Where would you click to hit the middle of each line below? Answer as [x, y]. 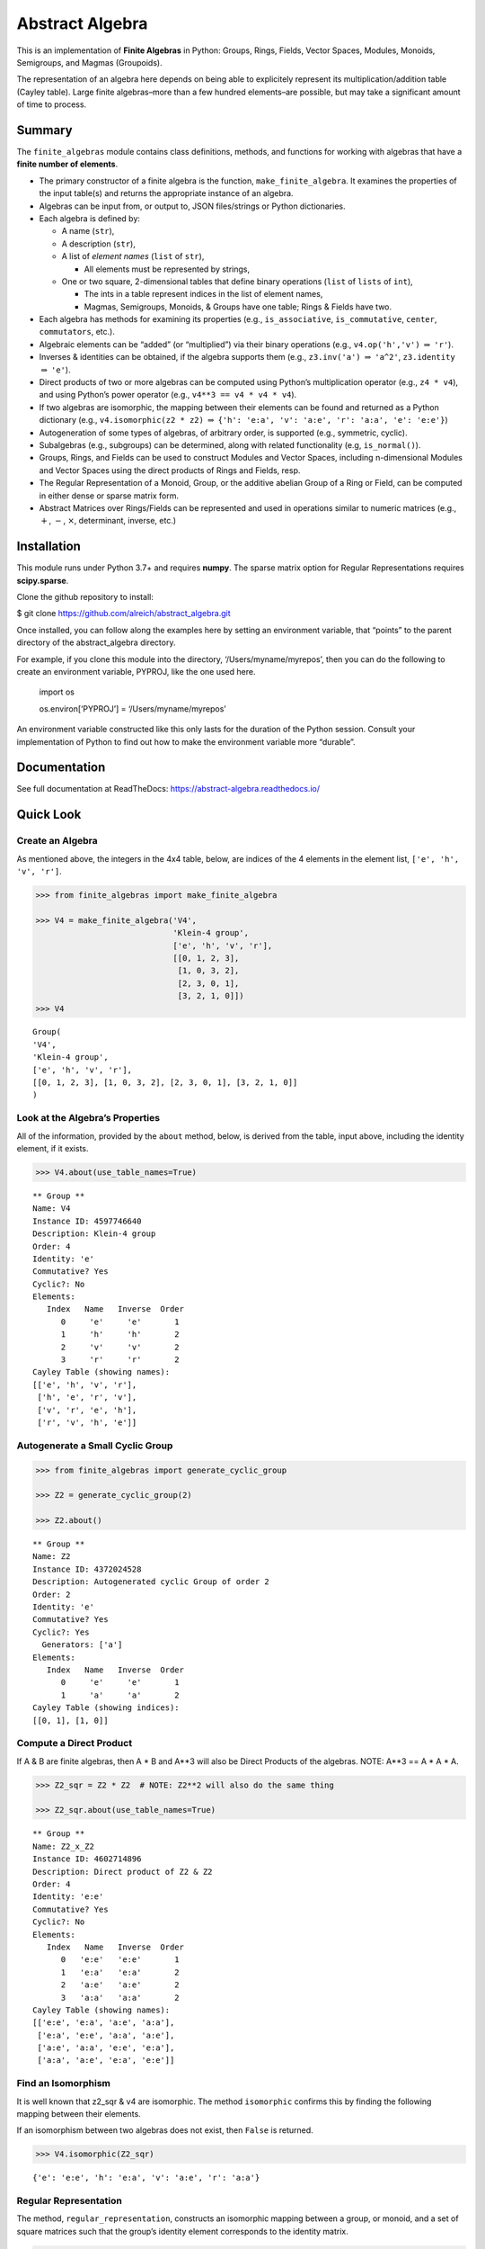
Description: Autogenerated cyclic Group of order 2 [151, 1582]
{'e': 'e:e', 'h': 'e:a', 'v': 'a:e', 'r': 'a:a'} [146, 2178]
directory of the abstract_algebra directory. [96, 642]
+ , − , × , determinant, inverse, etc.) [109, 521]
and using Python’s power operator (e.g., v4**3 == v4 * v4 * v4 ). [168, 395]
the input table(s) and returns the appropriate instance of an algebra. [166, 193]
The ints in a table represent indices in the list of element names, [203, 294]
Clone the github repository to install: [85, 597]
